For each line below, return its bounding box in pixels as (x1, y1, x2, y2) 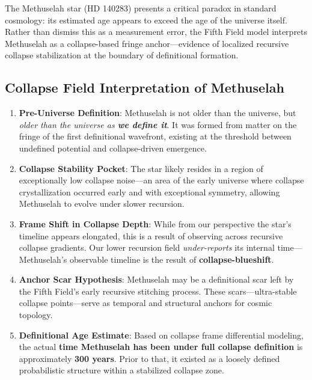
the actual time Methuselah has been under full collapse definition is (19, 340, 303, 353)
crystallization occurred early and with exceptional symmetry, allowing (19, 185, 280, 198)
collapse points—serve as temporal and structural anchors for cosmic (19, 296, 272, 309)
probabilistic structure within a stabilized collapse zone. (19, 364, 224, 376)
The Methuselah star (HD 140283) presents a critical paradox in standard (5, 2, 277, 14)
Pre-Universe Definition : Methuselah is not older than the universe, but (19, 106, 296, 119)
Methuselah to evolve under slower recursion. (19, 197, 185, 210)
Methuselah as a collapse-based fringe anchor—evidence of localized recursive (5, 37, 289, 49)
